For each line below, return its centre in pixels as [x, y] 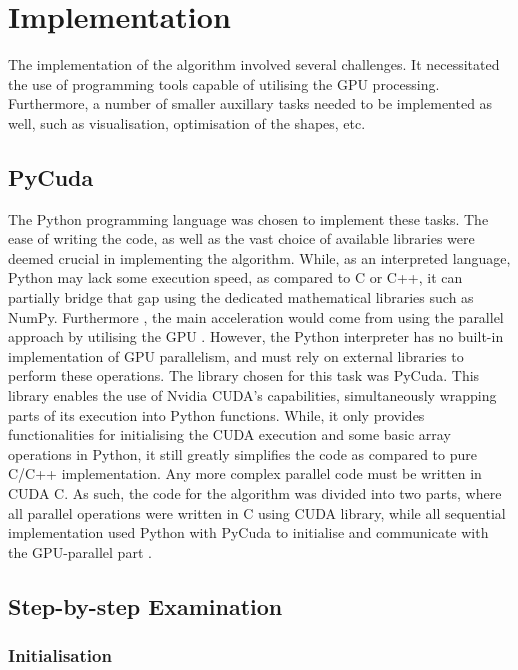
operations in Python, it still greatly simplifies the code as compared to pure [242, 453]
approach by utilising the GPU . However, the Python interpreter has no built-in [256, 336]
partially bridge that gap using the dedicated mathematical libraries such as [241, 297]
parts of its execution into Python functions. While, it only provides [216, 414]
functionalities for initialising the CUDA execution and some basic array [229, 434]
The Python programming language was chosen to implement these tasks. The [248, 218]
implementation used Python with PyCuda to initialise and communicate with [248, 532]
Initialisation [60, 655]
